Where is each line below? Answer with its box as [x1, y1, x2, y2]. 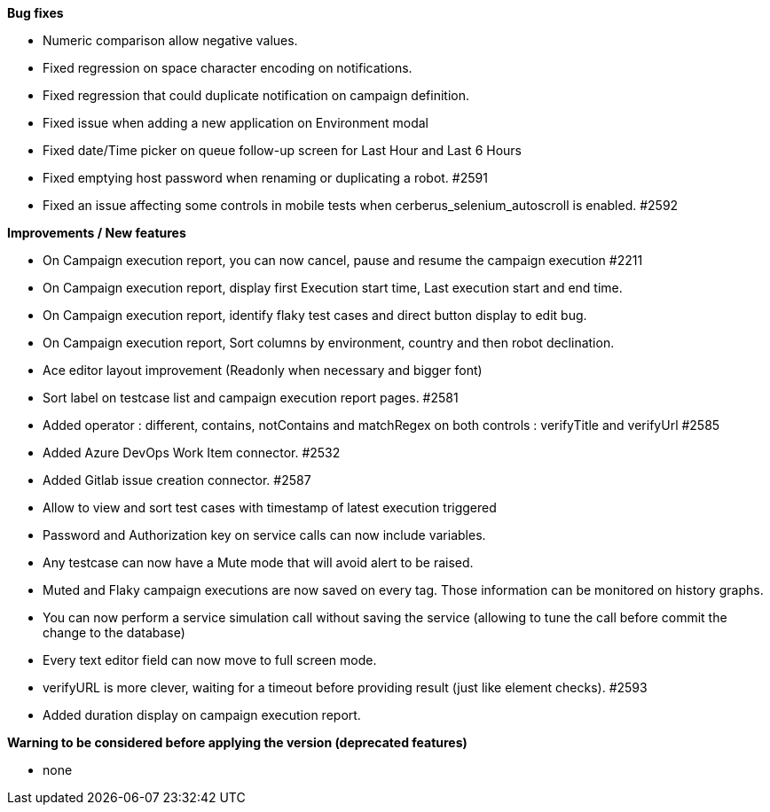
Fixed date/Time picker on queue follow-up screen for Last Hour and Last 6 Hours [43, 143, 522, 158]
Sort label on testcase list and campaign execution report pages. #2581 [43, 390, 459, 405]
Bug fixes [7, 5, 64, 20]
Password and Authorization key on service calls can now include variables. [43, 527, 486, 543]
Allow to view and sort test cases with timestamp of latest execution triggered [43, 500, 497, 515]
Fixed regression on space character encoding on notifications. [43, 60, 412, 75]
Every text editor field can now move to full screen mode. [43, 652, 377, 668]
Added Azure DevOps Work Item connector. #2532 [43, 445, 341, 460]
